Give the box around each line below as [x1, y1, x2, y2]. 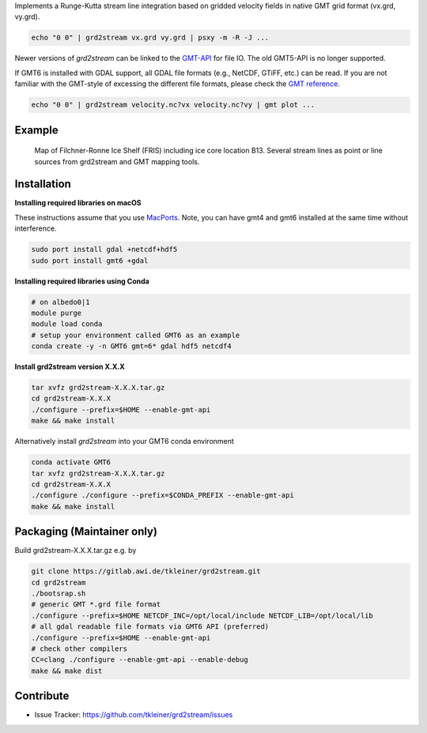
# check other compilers [31, 645, 128, 653]
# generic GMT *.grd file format [31, 600, 161, 609]
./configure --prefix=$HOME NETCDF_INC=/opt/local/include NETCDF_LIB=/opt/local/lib [31, 611, 373, 620]
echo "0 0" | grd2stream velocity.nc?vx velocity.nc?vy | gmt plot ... [31, 100, 316, 110]
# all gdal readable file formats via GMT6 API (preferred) [31, 622, 270, 631]
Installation [14, 178, 71, 191]
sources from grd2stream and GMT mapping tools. [34, 156, 200, 166]
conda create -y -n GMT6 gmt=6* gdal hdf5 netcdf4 [31, 342, 232, 351]
